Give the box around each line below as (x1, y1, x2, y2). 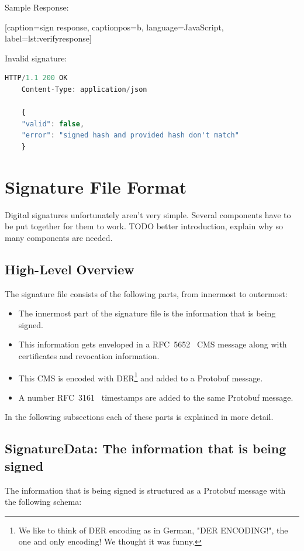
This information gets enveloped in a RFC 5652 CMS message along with (18, 338, 287, 350)
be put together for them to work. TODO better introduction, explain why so (5, 220, 284, 232)
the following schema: (5, 495, 82, 508)
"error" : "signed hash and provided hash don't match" (21, 131, 239, 140)
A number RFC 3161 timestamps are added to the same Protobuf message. (18, 391, 293, 403)
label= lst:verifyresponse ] (5, 32, 92, 44)
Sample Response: (5, 1, 69, 13)
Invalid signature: (5, 51, 67, 64)
